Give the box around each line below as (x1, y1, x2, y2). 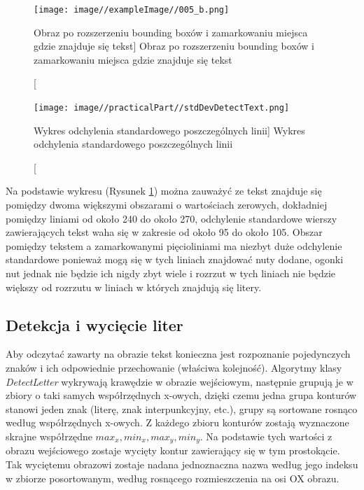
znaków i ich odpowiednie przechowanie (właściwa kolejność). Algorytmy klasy (6, 360, 342, 375)
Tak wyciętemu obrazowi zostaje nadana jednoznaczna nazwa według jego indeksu (6, 457, 358, 472)
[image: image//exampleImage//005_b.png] (34, 5, 230, 15)
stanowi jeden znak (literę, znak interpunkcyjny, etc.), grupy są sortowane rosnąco (6, 401, 358, 416)
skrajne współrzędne (6, 428, 92, 443)
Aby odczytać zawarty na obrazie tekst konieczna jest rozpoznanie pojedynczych (6, 346, 351, 361)
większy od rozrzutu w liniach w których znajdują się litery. (6, 279, 262, 294)
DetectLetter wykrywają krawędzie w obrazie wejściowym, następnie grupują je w (6, 374, 353, 388)
